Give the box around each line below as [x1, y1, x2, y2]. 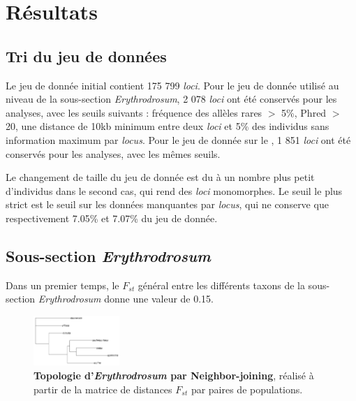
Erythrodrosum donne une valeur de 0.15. [38, 291, 214, 306]
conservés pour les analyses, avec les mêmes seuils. [6, 146, 221, 161]
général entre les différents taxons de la [138, 277, 305, 292]
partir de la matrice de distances [34, 381, 172, 396]
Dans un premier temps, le [6, 277, 119, 292]
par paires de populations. [191, 381, 303, 396]
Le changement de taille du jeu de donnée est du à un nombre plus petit [6, 170, 315, 184]
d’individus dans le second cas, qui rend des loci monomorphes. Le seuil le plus [6, 183, 343, 198]
